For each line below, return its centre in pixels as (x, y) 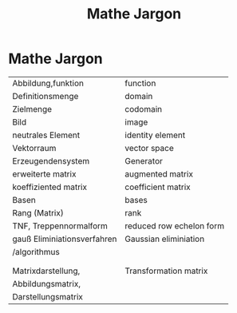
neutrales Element (46, 135)
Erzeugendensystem (51, 160)
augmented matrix (159, 174)
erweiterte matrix (44, 174)
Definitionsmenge (45, 96)
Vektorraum (34, 148)
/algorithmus (36, 252)
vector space (149, 148)
